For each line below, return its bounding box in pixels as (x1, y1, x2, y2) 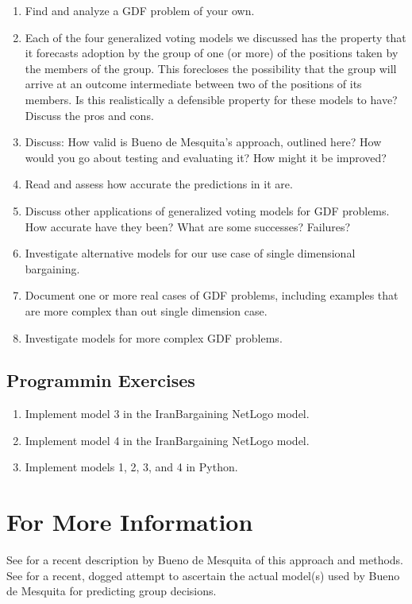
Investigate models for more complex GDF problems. (25, 329, 283, 346)
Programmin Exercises (6, 368, 195, 393)
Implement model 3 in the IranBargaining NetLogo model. (25, 405, 310, 422)
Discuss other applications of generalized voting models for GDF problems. (25, 202, 390, 219)
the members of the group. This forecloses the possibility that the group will (25, 60, 397, 76)
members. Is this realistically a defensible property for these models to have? (25, 91, 398, 107)
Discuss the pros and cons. (25, 106, 154, 123)
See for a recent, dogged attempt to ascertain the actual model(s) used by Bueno (6, 567, 400, 583)
